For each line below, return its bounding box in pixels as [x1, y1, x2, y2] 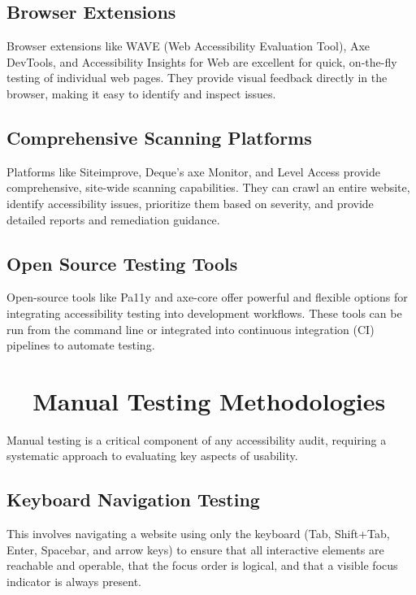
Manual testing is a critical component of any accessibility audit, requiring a [6, 431, 387, 448]
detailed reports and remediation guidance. [6, 211, 220, 228]
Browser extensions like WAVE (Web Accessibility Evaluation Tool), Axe [6, 37, 370, 54]
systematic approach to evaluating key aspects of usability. [6, 447, 298, 464]
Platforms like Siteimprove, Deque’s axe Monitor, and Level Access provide [6, 163, 380, 180]
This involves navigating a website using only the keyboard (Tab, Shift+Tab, [6, 525, 390, 542]
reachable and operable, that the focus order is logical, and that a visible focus [6, 557, 398, 574]
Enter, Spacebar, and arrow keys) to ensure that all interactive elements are [6, 541, 384, 558]
